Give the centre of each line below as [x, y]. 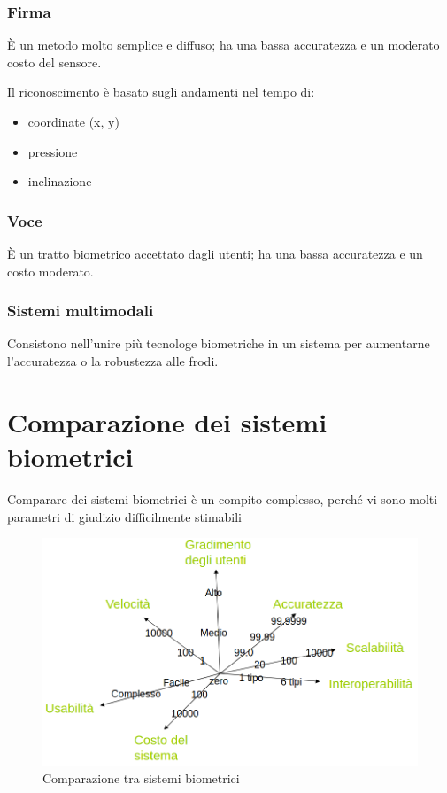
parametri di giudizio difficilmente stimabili [125, 516]
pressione [53, 151]
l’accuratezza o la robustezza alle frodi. [113, 361]
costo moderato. [50, 271]
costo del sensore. [54, 62]
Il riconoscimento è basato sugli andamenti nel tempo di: [161, 92]
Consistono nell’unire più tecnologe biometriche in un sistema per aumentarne [219, 343]
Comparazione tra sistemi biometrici [141, 777]
